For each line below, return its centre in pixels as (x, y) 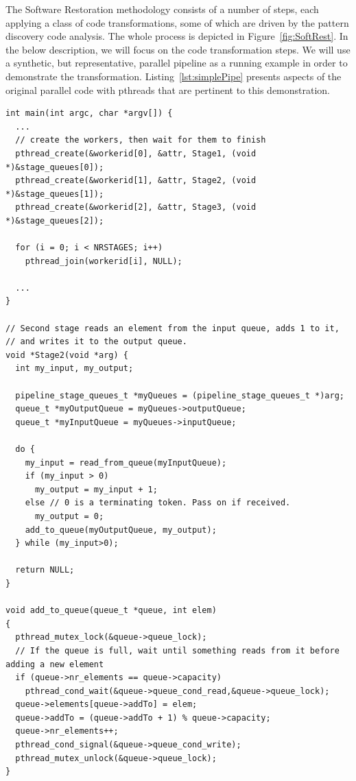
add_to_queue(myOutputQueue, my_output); (121, 530)
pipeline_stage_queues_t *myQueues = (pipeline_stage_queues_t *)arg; (180, 395)
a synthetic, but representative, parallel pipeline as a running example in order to (177, 63)
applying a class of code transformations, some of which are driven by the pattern (177, 22)
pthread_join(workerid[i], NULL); (104, 261)
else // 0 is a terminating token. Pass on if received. (158, 503)
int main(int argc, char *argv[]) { (89, 113)
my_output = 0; (69, 516)
